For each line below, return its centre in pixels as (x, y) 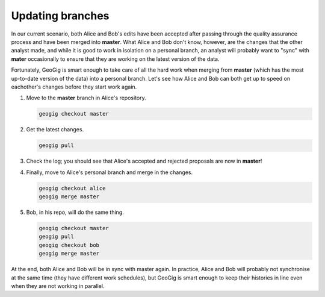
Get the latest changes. (55, 130)
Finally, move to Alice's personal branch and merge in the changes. (110, 172)
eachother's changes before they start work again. (74, 87)
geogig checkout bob (69, 245)
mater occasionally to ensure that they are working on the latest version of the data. (115, 59)
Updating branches (60, 16)
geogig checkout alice (72, 188)
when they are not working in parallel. (58, 286)
